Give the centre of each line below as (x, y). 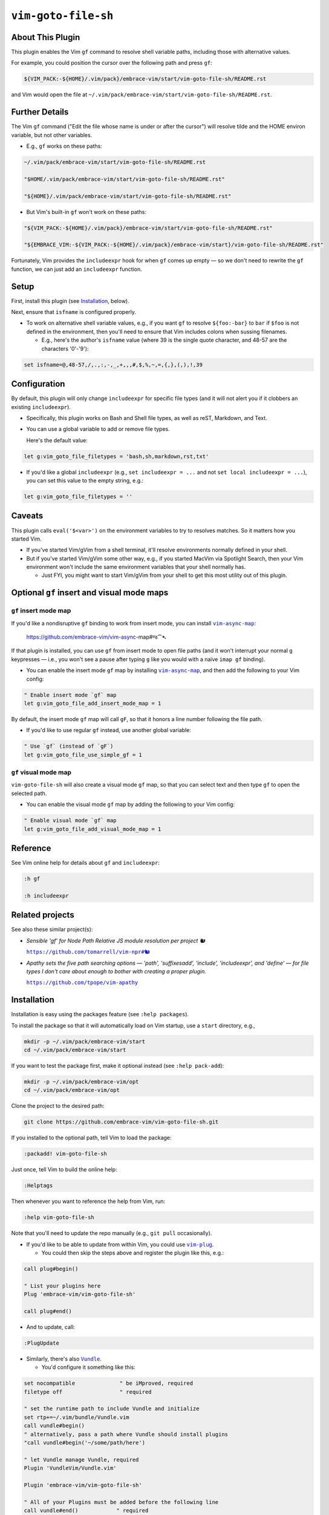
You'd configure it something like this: (88, 1367)
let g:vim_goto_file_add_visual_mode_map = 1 (93, 829)
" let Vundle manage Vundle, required (81, 1460)
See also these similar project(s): (52, 930)
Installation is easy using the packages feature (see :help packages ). (100, 1014)
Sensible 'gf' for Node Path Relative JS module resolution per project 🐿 (116, 941)
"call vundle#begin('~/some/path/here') (84, 1443)
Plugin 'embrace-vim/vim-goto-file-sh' (83, 1485)
